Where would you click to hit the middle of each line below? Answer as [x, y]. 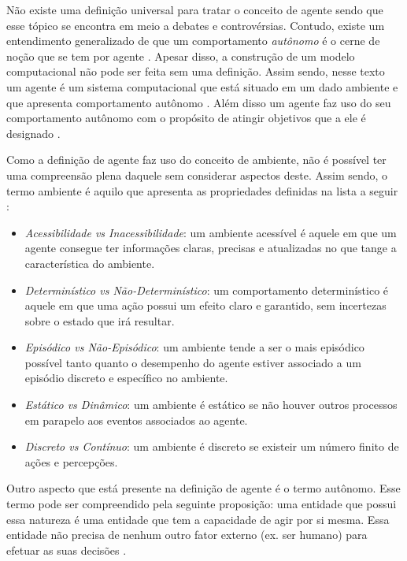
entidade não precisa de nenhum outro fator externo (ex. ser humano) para [187, 535]
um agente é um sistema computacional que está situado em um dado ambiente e [202, 86]
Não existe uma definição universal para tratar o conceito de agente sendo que [195, 9]
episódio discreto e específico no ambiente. [126, 378]
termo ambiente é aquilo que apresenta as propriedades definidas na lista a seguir [202, 190]
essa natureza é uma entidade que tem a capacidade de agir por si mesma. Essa [198, 519]
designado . [33, 133]
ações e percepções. [71, 461]
